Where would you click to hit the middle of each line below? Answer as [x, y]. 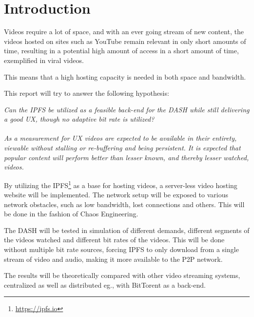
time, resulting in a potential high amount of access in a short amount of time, [121, 51]
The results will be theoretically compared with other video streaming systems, [122, 275]
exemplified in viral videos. [44, 60]
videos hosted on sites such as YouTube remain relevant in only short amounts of [125, 41]
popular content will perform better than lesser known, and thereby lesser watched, [127, 157]
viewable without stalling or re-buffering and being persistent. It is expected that [122, 148]
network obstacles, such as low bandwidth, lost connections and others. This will [124, 204]
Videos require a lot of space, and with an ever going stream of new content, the [124, 32]
